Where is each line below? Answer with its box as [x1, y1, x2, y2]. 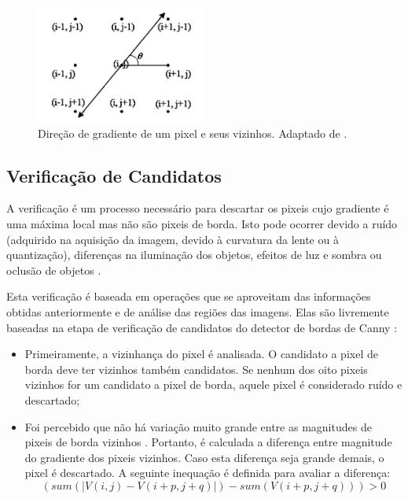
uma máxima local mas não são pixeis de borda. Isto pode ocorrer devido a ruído [6, 215, 398, 231]
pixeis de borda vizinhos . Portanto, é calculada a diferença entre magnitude [24, 434, 392, 450]
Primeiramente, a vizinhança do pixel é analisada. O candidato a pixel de [24, 346, 378, 362]
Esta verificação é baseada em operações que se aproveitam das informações [6, 288, 371, 305]
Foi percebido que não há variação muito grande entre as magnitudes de [24, 418, 372, 434]
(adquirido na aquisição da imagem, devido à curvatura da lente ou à [6, 231, 339, 247]
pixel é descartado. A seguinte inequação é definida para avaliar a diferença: [24, 464, 391, 481]
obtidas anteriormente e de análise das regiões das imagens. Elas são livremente [6, 303, 389, 320]
